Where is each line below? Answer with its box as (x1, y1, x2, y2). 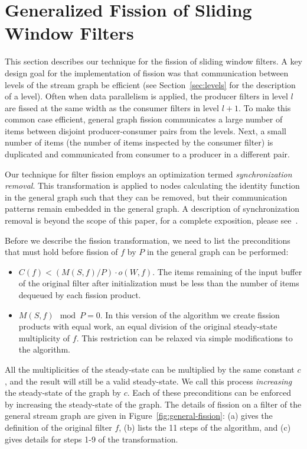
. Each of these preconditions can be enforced (127, 386, 292, 399)
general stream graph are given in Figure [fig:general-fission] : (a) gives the (5, 409, 273, 422)
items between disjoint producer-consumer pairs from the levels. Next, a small (5, 124, 287, 137)
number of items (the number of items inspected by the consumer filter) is (5, 136, 273, 148)
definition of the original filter (5, 421, 112, 433)
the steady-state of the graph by (5, 386, 121, 399)
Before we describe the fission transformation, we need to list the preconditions (5, 234, 290, 246)
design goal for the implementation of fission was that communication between (5, 66, 289, 79)
